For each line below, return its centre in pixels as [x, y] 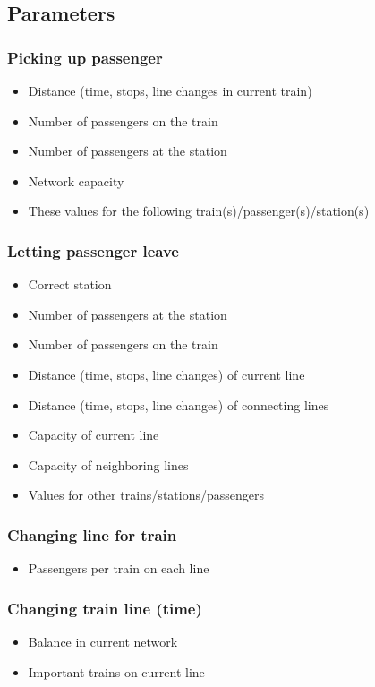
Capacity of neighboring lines [108, 464]
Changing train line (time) [105, 608]
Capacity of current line [94, 435]
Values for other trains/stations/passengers [146, 495]
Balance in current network [103, 641]
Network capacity [76, 180]
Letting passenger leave [93, 250]
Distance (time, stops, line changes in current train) [170, 90]
